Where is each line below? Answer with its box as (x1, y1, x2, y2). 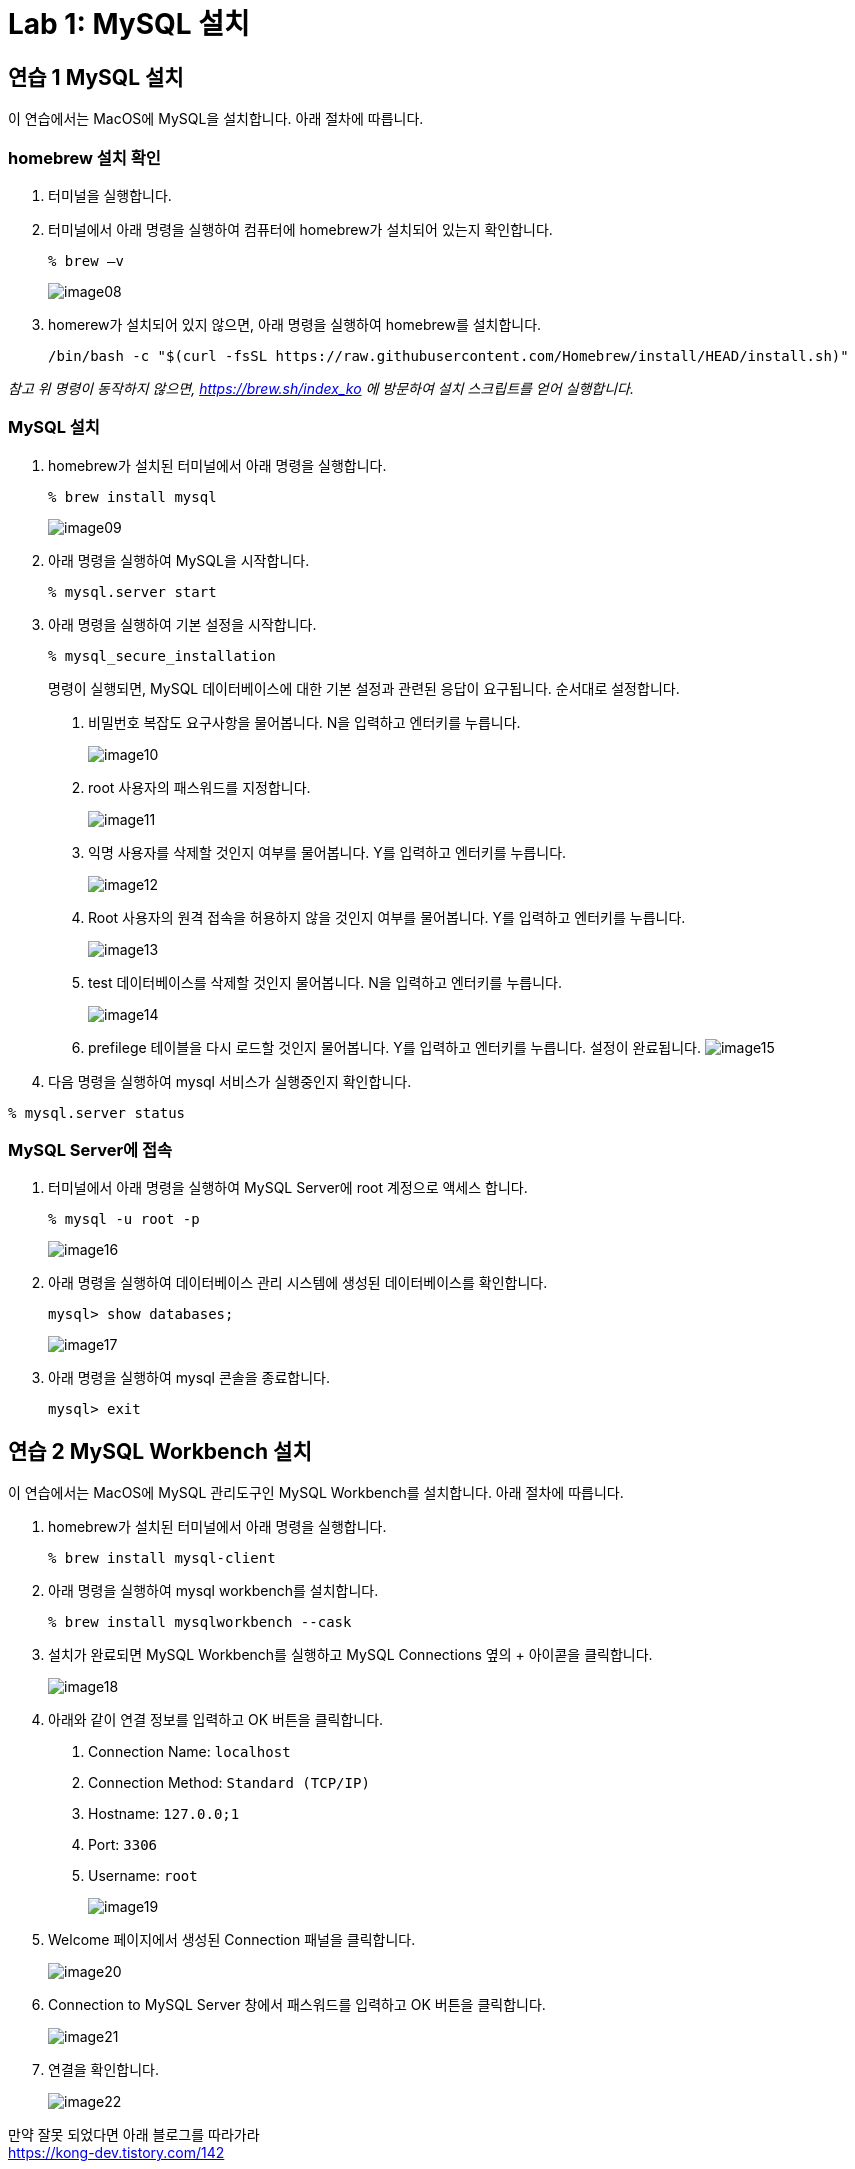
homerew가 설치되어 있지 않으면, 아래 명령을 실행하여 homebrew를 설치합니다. (48, 315, 542, 333)
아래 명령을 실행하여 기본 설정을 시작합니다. (48, 615, 317, 633)
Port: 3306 (88, 1836, 158, 1854)
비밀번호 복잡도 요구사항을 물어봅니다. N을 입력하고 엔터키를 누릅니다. (88, 713, 521, 731)
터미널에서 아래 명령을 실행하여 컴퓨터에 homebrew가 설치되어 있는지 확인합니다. (48, 220, 553, 238)
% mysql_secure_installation (48, 647, 276, 664)
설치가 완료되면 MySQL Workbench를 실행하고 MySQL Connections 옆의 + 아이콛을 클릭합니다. (48, 1646, 653, 1664)
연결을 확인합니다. (48, 2061, 160, 2079)
